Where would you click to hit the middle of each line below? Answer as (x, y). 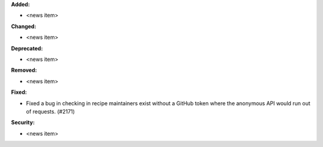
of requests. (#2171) (50, 111)
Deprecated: (27, 48)
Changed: (24, 26)
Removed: (24, 70)
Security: (23, 122)
